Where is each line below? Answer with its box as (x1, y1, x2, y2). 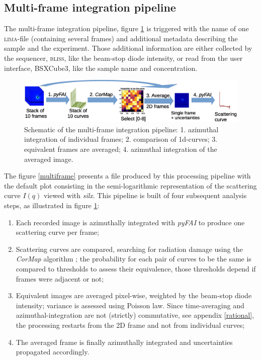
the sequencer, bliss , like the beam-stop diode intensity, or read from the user (4, 52, 243, 63)
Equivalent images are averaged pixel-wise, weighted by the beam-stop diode (16, 290, 252, 301)
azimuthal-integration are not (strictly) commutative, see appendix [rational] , (16, 310, 254, 320)
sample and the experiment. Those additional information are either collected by (4, 43, 252, 53)
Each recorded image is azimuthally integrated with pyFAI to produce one (16, 217, 245, 227)
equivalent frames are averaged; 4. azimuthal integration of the (24, 144, 217, 154)
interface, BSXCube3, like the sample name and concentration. (4, 62, 198, 73)
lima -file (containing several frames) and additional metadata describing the (4, 33, 238, 43)
